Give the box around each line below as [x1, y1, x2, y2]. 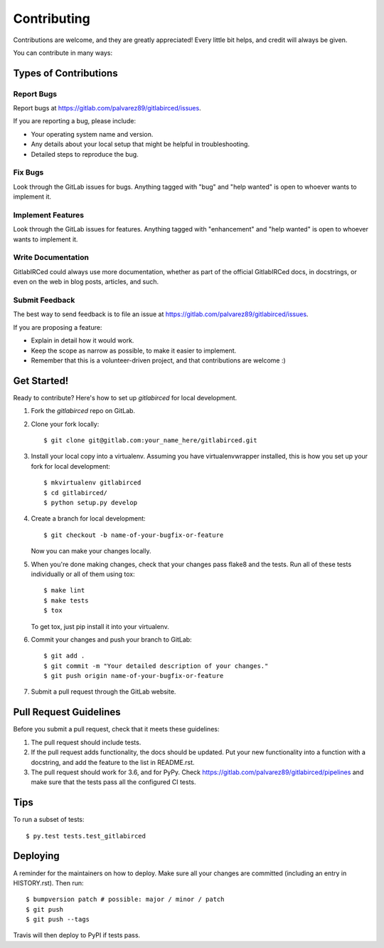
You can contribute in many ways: [13, 48, 113, 57]
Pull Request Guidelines [13, 706, 121, 719]
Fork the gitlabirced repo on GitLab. [31, 407, 135, 415]
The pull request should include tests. [31, 738, 142, 746]
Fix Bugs [13, 167, 44, 177]
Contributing [13, 11, 90, 26]
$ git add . [43, 652, 85, 660]
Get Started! [13, 375, 69, 387]
